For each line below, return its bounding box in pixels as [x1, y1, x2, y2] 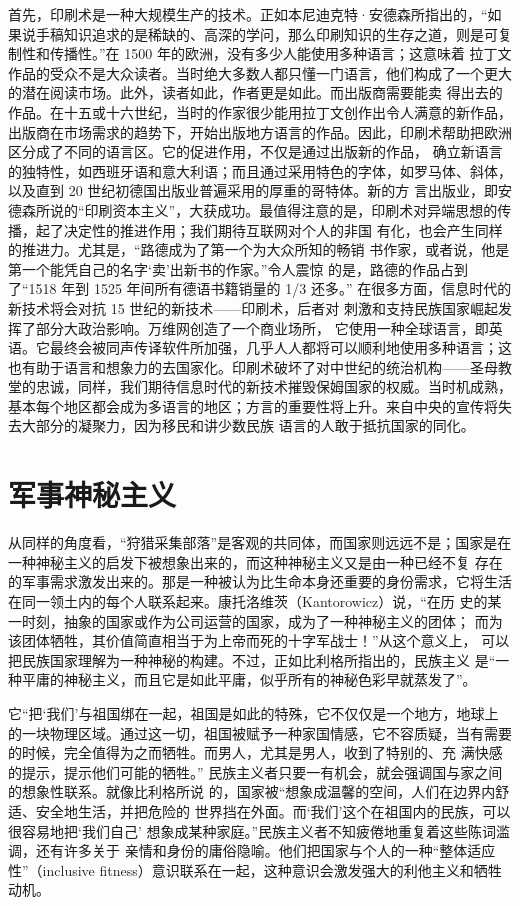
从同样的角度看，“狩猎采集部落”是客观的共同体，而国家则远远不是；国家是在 [8, 532, 512, 553]
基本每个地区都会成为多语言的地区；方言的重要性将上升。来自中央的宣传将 [8, 395, 498, 416]
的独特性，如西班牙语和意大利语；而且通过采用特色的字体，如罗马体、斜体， [8, 160, 512, 181]
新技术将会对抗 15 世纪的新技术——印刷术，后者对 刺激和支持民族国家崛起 [8, 297, 498, 318]
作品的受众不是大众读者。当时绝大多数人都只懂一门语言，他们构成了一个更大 [8, 62, 512, 83]
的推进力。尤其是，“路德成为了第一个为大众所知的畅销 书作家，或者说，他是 [8, 239, 510, 260]
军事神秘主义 [8, 474, 177, 515]
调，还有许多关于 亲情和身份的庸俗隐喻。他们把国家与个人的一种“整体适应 [8, 840, 496, 861]
